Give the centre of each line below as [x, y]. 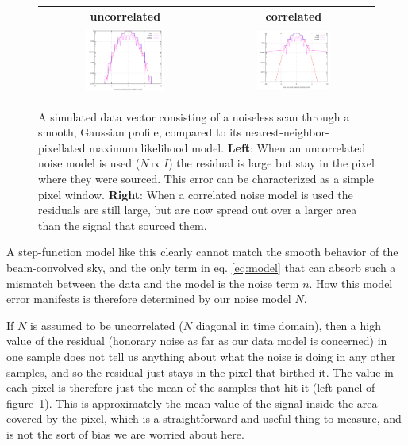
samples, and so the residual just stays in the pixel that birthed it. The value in [200, 372]
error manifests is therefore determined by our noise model [149, 299]
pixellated [62, 147]
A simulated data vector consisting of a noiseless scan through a [194, 116]
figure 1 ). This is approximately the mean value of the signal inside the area [192, 403]
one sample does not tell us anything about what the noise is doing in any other [201, 356]
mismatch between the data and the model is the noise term [153, 283]
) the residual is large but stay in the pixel [271, 163]
